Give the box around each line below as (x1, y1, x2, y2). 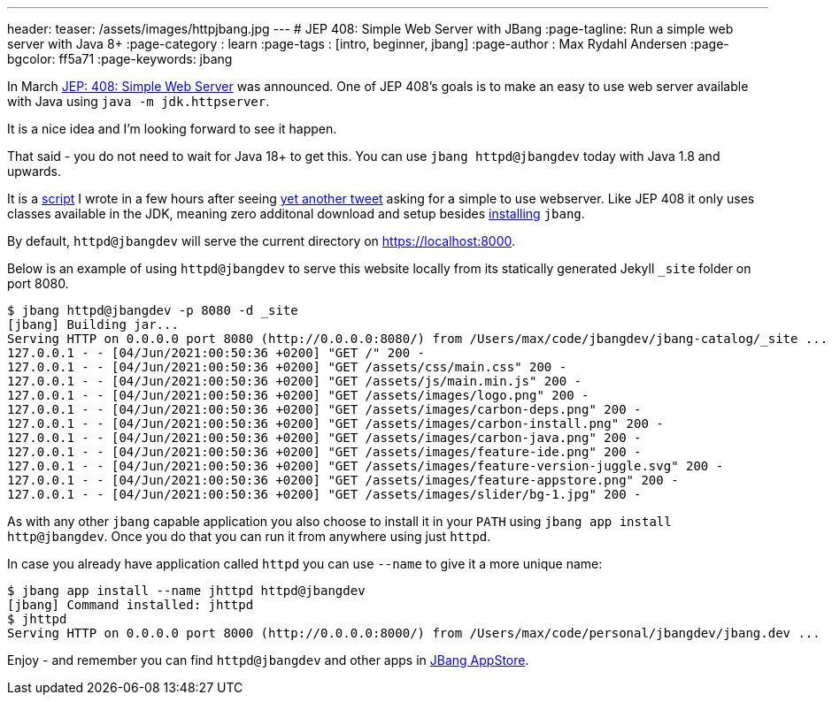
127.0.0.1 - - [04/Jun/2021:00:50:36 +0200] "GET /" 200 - (7, 346, 426, 360)
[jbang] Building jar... (7, 317, 179, 332)
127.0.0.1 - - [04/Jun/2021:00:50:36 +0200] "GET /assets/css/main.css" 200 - (7, 360, 567, 374)
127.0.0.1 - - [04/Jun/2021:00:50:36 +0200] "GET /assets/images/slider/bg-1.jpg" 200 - (7, 487, 642, 501)
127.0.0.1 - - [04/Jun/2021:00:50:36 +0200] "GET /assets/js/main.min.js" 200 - (7, 374, 582, 388)
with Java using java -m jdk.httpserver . (7, 94, 270, 109)
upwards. (7, 164, 61, 179)
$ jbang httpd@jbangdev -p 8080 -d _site (7, 303, 298, 317)
